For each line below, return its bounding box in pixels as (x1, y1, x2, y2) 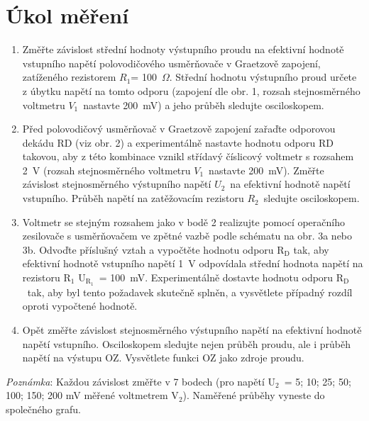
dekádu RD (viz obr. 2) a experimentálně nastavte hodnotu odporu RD (22, 135, 334, 150)
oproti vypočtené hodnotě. (22, 298, 138, 313)
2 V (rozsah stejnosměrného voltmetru (22, 162, 191, 177)
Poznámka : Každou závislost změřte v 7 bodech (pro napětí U (6, 374, 275, 388)
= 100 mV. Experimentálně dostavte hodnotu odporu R (99, 270, 344, 285)
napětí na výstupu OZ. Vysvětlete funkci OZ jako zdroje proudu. (22, 350, 304, 365)
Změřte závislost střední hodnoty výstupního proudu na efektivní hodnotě (22, 42, 344, 57)
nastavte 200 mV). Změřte (209, 162, 324, 177)
